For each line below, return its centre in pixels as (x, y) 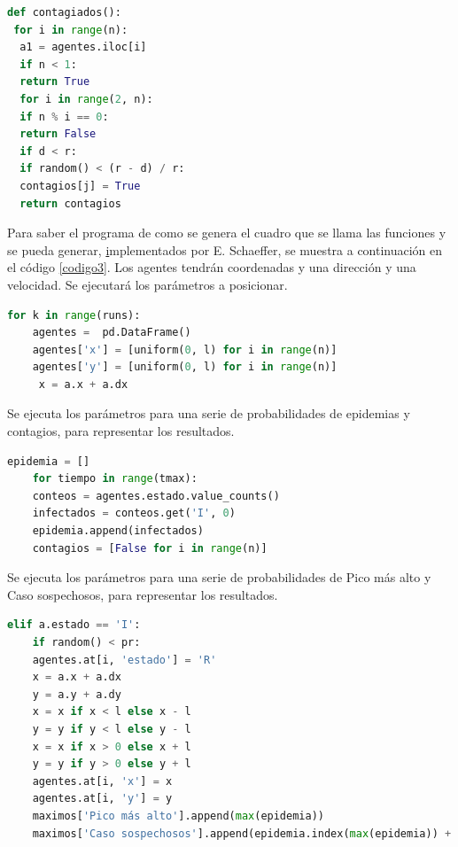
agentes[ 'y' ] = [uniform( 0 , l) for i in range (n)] (185, 367)
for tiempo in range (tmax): (115, 479)
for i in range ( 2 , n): (86, 99)
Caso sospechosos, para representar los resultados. (143, 594)
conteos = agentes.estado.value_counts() (156, 496)
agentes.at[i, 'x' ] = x (102, 781)
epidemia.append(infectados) (118, 531)
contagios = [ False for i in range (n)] (150, 548)
